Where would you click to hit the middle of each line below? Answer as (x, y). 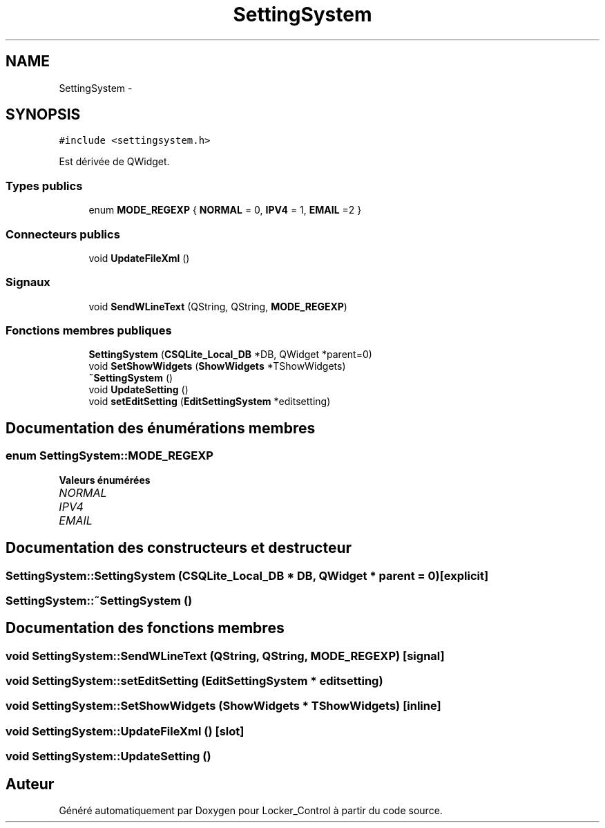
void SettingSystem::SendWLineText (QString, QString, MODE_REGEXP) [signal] (225, 656)
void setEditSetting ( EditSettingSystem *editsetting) (210, 402)
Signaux (28, 282)
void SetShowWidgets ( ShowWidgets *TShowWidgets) (217, 366)
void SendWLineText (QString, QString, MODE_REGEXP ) (218, 306)
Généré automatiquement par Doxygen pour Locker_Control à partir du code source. (251, 811)
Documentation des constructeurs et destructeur (179, 548)
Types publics (44, 186)
